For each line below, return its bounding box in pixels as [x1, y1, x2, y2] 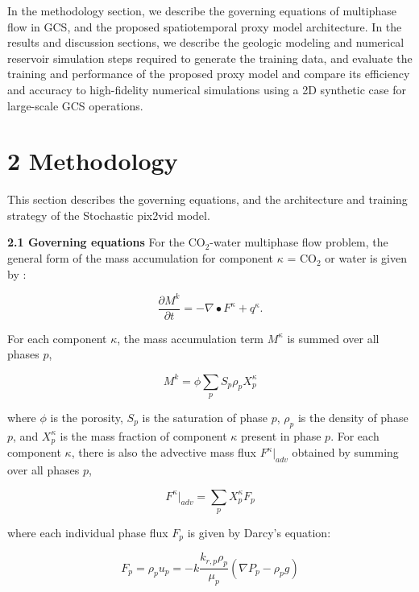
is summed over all [287, 329, 380, 346]
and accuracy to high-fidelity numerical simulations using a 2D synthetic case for [7, 81, 406, 97]
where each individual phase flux [7, 524, 168, 540]
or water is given [325, 250, 407, 267]
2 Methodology [7, 144, 178, 177]
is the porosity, [50, 408, 123, 425]
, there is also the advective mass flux [71, 444, 257, 461]
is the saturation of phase [142, 408, 268, 425]
